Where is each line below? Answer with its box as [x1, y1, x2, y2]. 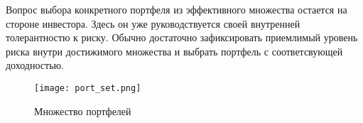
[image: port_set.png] [34, 82, 141, 93]
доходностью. [6, 58, 64, 73]
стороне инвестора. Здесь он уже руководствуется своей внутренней [6, 16, 300, 31]
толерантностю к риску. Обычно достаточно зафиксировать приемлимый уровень [6, 30, 358, 45]
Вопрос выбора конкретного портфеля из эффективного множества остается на [6, 2, 347, 16]
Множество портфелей [34, 103, 131, 118]
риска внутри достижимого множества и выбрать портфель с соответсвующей [6, 43, 343, 58]
